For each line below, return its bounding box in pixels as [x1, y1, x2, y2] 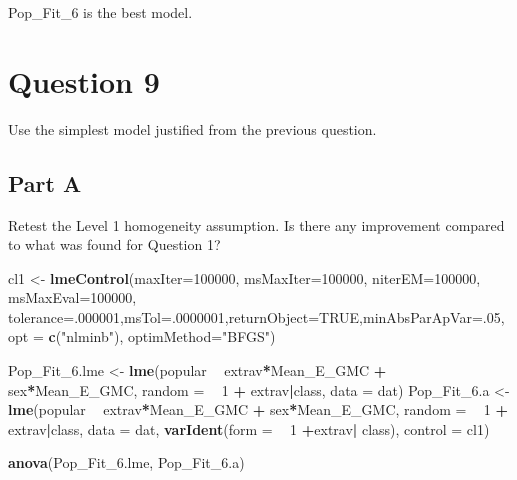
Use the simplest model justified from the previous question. [8, 118, 377, 139]
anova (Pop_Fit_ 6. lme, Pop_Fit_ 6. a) [8, 452, 245, 473]
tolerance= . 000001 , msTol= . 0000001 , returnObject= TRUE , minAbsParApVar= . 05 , [8, 306, 505, 327]
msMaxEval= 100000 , [8, 287, 137, 308]
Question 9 [8, 60, 160, 101]
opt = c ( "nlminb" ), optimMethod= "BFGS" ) [8, 326, 276, 347]
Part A [8, 167, 82, 198]
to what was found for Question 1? [8, 234, 221, 255]
